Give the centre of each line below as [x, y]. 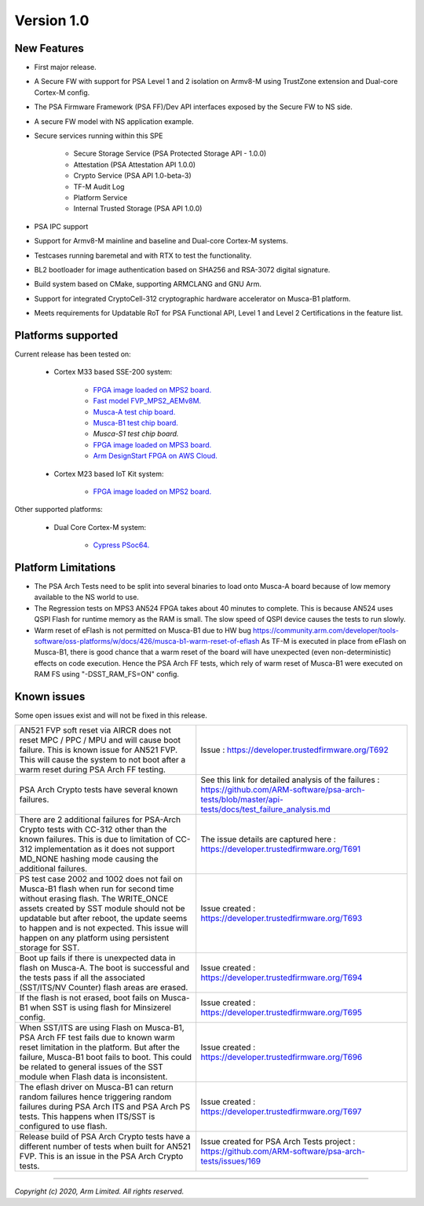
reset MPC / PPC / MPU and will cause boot [100, 740]
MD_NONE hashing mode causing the [89, 859]
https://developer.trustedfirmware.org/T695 [281, 1013]
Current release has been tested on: [73, 354]
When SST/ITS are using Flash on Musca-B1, [102, 1028]
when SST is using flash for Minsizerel [101, 1007]
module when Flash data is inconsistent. [93, 1077]
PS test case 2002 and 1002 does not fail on [101, 879]
